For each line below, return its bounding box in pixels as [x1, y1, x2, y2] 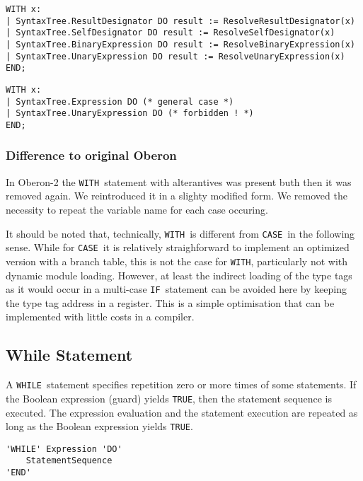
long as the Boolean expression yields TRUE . [6, 419, 193, 434]
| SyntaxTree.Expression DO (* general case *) [6, 96, 234, 107]
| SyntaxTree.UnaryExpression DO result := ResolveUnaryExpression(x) [6, 51, 345, 62]
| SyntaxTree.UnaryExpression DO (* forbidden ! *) [6, 108, 254, 119]
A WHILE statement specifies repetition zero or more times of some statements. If [6, 377, 357, 392]
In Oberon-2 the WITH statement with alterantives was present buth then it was [6, 174, 352, 189]
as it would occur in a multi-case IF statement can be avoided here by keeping [6, 282, 347, 296]
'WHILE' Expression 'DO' [6, 444, 122, 454]
